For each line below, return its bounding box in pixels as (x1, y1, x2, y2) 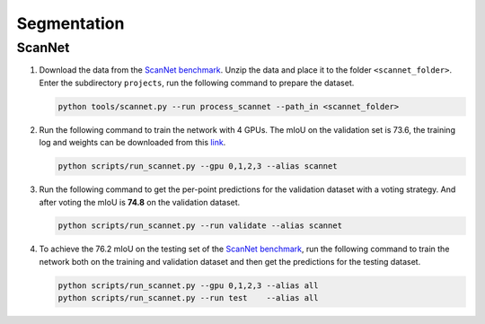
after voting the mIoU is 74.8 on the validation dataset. (39, 197, 241, 207)
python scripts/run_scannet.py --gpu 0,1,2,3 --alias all (57, 280, 319, 291)
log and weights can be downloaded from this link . (39, 137, 226, 148)
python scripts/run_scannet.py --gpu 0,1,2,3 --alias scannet (57, 162, 338, 171)
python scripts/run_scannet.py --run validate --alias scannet (57, 221, 343, 231)
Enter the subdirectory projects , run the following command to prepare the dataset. (39, 77, 355, 88)
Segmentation (16, 13, 125, 33)
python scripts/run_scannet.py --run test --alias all (57, 293, 319, 303)
